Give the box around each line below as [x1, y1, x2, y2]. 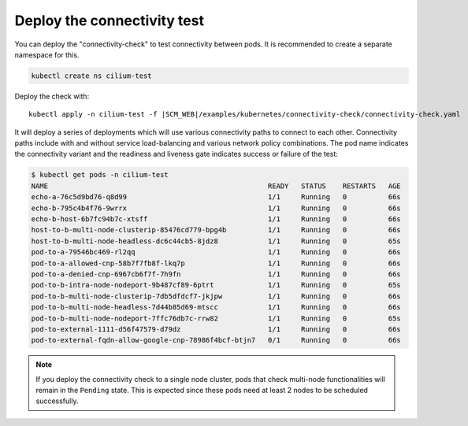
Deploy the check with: [14, 91, 90, 101]
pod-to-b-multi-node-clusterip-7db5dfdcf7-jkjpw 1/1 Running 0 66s [31, 291, 401, 301]
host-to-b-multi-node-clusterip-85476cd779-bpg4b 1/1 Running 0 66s [31, 225, 401, 235]
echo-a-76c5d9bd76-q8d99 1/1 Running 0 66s [31, 193, 401, 202]
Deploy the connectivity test [14, 12, 205, 29]
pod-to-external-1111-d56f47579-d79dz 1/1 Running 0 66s [31, 324, 401, 334]
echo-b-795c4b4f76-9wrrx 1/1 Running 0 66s [31, 203, 401, 213]
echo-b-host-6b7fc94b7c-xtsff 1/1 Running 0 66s [31, 215, 401, 224]
